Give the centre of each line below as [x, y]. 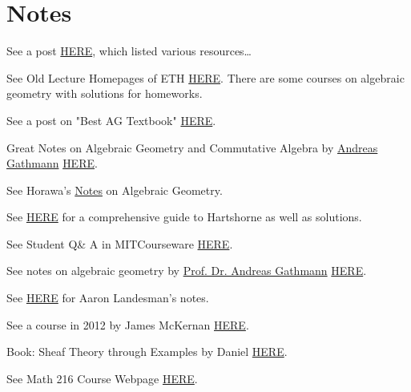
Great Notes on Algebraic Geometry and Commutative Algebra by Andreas [192, 147]
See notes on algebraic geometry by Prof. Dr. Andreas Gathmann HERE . [187, 271]
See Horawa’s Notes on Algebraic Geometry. [115, 190]
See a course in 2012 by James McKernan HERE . [128, 324]
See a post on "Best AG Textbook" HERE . [111, 120]
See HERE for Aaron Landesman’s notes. [108, 298]
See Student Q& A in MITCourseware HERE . [120, 243]
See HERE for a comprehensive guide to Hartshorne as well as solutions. [184, 217]
